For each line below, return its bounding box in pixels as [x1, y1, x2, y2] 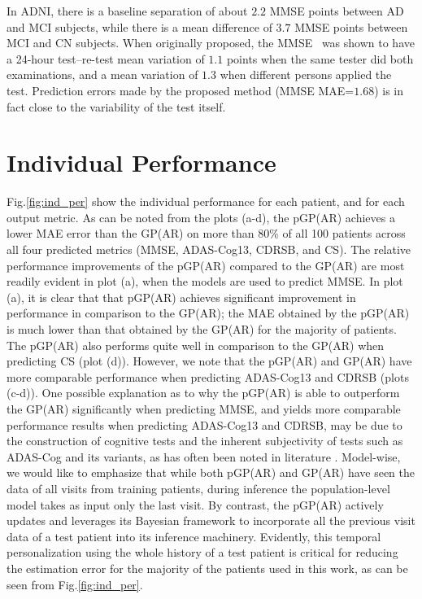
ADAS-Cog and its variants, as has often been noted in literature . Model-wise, [7, 448, 401, 465]
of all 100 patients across [282, 225, 406, 242]
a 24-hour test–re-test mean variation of [7, 50, 205, 67]
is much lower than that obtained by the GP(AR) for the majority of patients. [7, 321, 397, 338]
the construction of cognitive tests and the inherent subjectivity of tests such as [7, 432, 403, 449]
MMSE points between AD [269, 2, 404, 19]
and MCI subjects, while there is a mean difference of [7, 18, 272, 35]
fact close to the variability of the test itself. [7, 98, 226, 115]
